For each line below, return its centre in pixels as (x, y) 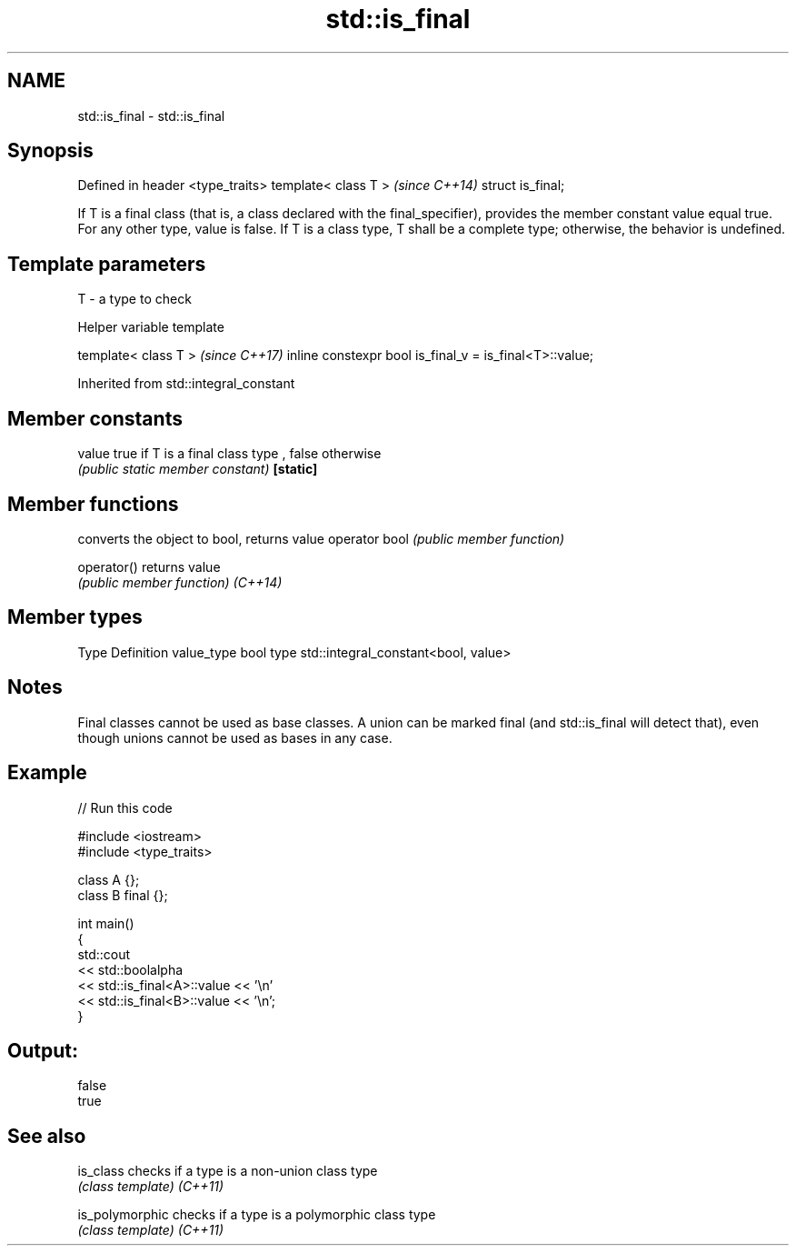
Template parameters (107, 264)
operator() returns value (149, 566)
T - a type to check (134, 299)
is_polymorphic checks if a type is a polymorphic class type (257, 1215)
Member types (75, 617)
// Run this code (125, 807)
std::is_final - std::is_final (151, 115)
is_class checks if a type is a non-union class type (228, 1171)
